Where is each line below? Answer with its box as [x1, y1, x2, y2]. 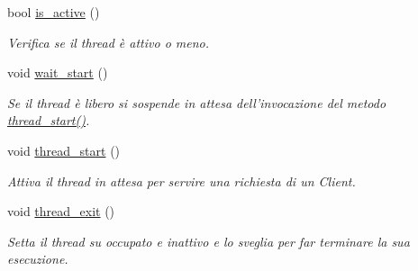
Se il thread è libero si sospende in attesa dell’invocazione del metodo [7, 93, 386, 112]
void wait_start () [7, 63, 108, 82]
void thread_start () [7, 140, 121, 159]
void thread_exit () [7, 202, 115, 221]
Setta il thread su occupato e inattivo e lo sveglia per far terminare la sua [7, 231, 410, 250]
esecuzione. [7, 249, 68, 268]
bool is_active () [7, 3, 100, 21]
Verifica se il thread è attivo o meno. [7, 32, 210, 51]
